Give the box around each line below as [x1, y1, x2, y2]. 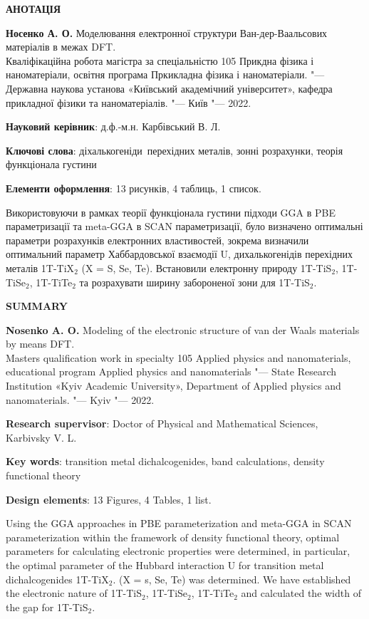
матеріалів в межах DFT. [6, 39, 116, 54]
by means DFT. [6, 336, 75, 351]
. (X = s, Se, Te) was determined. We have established [113, 571, 351, 586]
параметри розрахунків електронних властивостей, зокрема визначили [6, 232, 309, 247]
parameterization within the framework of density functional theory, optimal [6, 529, 340, 544]
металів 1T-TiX [6, 260, 75, 275]
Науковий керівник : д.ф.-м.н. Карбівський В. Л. [6, 119, 221, 134]
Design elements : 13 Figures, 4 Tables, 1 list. [6, 491, 212, 506]
